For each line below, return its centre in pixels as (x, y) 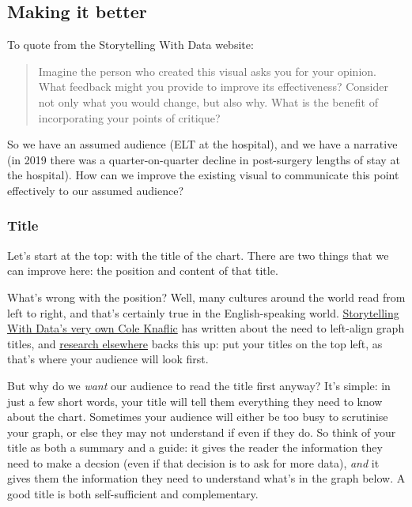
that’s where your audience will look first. (108, 359)
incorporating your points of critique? (129, 117)
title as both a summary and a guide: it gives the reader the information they (195, 447)
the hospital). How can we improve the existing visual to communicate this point (203, 175)
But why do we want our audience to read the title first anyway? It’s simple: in (199, 385)
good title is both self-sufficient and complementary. (133, 494)
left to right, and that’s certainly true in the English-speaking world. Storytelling (203, 312)
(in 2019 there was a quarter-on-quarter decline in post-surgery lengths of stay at (204, 159)
